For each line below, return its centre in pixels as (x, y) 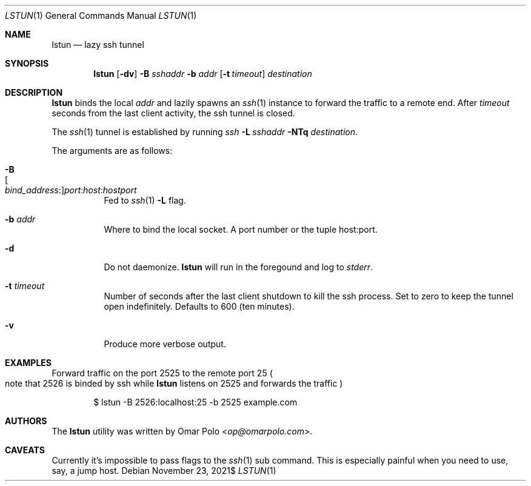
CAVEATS (25, 450)
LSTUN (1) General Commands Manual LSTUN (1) (101, 15)
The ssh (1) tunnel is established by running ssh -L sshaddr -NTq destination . (205, 132)
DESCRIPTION (34, 92)
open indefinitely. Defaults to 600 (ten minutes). (199, 306)
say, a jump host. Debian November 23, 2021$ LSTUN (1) (164, 471)
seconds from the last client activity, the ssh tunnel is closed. (173, 113)
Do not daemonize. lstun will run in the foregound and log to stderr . (239, 267)
